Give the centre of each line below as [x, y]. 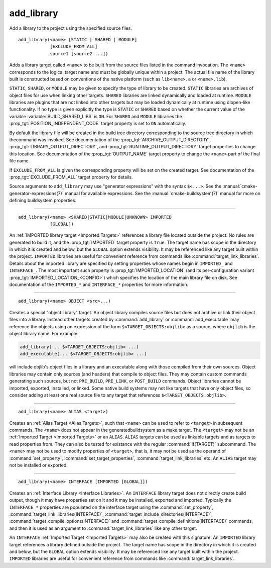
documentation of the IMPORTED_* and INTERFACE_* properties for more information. [99, 285]
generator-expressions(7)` [36, 193]
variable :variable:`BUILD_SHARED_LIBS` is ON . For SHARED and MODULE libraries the [96, 116]
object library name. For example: [44, 334]
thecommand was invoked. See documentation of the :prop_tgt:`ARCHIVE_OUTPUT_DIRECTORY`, [110, 140]
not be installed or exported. [38, 465]
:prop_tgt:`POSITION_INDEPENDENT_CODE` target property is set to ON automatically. [98, 124]
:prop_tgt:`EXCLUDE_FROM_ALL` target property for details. [71, 177]
